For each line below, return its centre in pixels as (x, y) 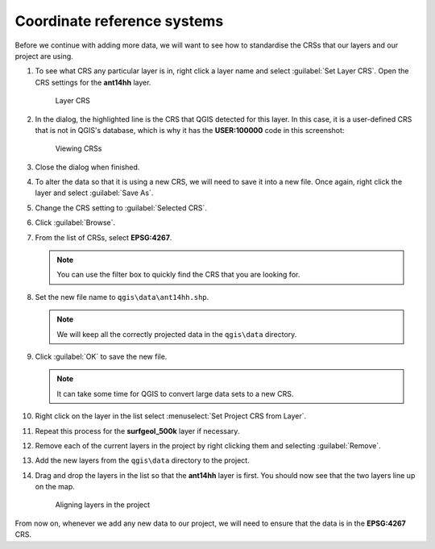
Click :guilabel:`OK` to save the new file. (101, 356)
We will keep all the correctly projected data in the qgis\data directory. (177, 334)
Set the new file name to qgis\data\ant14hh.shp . (122, 297)
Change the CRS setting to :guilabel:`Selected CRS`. (121, 208)
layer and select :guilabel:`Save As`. (94, 193)
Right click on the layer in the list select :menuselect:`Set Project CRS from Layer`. (171, 416)
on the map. (55, 487)
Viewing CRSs (79, 148)
